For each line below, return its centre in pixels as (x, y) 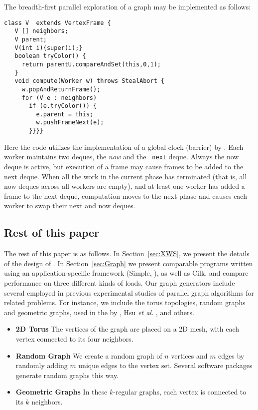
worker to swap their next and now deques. (70, 205)
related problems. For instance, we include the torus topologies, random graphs (125, 302)
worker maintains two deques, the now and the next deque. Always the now (122, 157)
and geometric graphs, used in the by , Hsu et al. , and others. (99, 312)
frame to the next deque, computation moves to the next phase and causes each (126, 196)
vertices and (189, 355)
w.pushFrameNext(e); (70, 123)
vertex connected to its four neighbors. (74, 338)
